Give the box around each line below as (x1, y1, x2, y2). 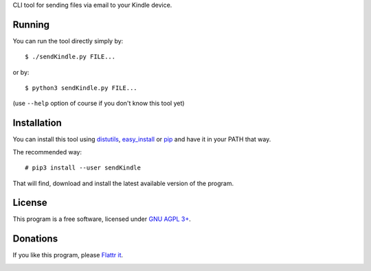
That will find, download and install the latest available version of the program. (12, 179, 234, 187)
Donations (12, 233, 58, 245)
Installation (12, 117, 62, 129)
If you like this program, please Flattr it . (12, 251, 124, 259)
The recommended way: (12, 148, 82, 156)
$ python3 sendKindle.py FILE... (25, 84, 137, 92)
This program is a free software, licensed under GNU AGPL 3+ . (12, 215, 192, 223)
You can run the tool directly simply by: (12, 36, 124, 45)
